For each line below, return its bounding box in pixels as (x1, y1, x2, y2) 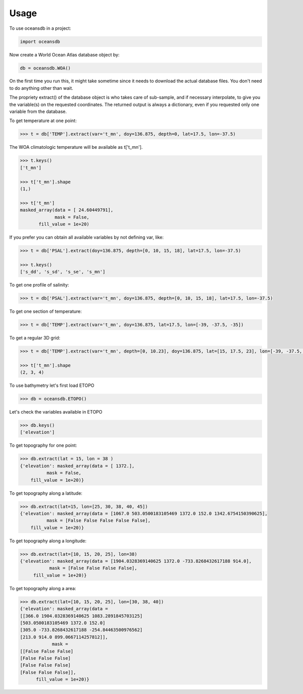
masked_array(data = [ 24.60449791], (20, 207, 114, 213)
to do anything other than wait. (9, 85, 73, 91)
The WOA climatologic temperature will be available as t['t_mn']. (9, 144, 143, 150)
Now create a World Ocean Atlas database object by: (9, 51, 120, 57)
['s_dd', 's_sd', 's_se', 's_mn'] (20, 269, 106, 275)
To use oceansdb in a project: (9, 25, 71, 31)
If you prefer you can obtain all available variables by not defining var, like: (9, 234, 164, 240)
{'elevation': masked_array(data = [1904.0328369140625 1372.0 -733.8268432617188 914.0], (20, 558, 252, 564)
